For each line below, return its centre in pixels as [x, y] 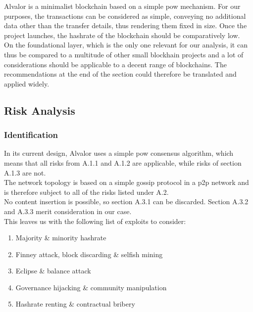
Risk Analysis [40, 110]
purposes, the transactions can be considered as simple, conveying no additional [125, 16]
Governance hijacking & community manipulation [91, 287]
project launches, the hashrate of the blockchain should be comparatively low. [122, 35]
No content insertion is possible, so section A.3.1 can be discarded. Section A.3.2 [126, 201]
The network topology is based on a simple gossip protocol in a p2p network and [126, 182]
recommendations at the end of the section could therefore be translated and [120, 74]
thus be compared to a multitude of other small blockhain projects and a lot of [124, 54]
